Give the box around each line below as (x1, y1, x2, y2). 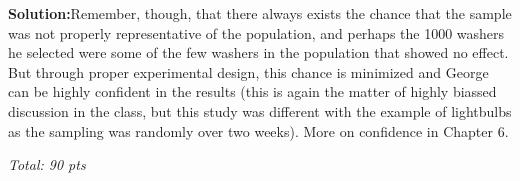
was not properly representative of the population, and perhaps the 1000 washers (8, 22, 505, 43)
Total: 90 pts (8, 154, 86, 175)
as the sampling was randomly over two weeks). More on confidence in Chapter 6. (8, 120, 509, 141)
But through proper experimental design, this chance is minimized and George (8, 61, 489, 82)
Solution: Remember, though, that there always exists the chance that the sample (8, 3, 512, 23)
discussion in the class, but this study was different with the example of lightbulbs (8, 100, 512, 121)
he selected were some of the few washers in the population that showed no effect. (8, 42, 509, 63)
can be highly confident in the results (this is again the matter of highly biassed (8, 81, 497, 102)
